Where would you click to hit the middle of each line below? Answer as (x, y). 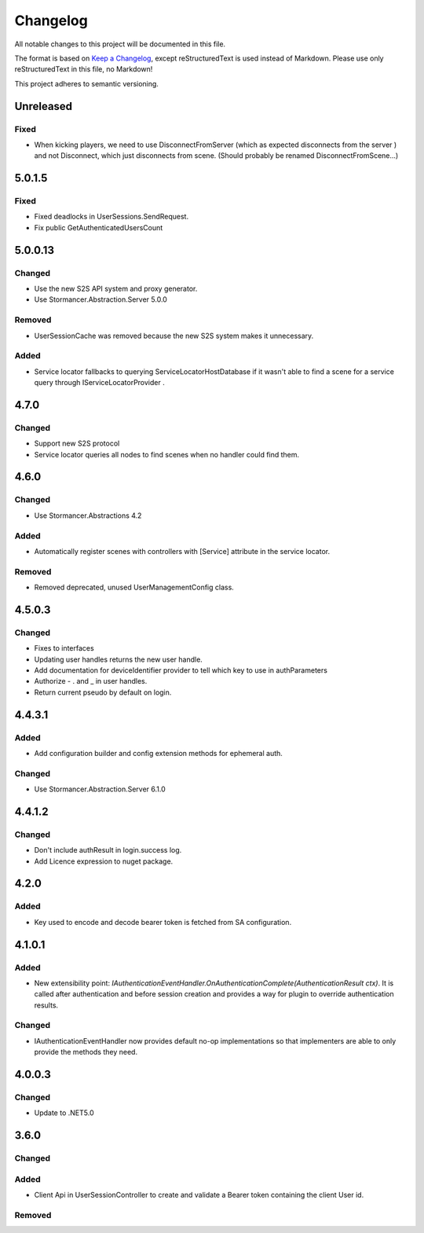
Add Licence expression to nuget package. (104, 861)
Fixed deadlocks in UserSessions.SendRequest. (111, 217)
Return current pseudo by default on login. (103, 692)
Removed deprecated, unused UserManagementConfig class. (134, 587)
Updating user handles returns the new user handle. (119, 659)
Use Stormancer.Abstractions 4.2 (88, 516)
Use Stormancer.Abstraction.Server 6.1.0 (100, 789)
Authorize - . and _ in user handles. (91, 681)
